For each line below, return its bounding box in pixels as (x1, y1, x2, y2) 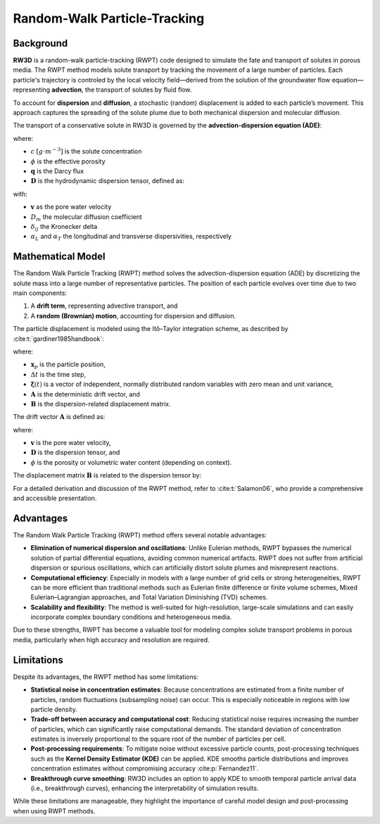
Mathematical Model (13, 251, 106, 263)
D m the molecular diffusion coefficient (30, 212, 142, 223)
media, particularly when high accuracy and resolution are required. (13, 635, 210, 644)
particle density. (30, 705, 77, 713)
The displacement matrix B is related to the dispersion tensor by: (13, 471, 202, 480)
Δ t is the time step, (30, 370, 87, 378)
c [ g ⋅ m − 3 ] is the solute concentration (30, 146, 142, 156)
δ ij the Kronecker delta (30, 222, 98, 232)
